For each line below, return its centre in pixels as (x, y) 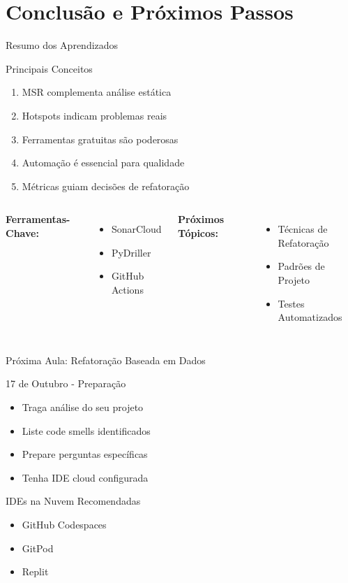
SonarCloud (136, 229)
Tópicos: (198, 232)
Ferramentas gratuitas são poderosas (100, 139)
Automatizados (310, 317)
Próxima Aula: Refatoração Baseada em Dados (106, 360)
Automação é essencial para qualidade (103, 163)
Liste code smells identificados (86, 430)
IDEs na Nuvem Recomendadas (73, 501)
